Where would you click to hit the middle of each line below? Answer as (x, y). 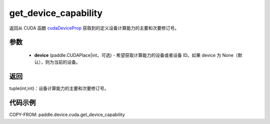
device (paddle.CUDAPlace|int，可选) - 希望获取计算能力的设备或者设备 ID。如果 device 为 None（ (136, 55)
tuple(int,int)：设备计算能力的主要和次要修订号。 (59, 88)
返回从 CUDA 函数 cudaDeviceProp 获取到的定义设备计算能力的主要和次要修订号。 (94, 28)
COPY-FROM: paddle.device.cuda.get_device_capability (67, 114)
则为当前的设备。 (63, 62)
